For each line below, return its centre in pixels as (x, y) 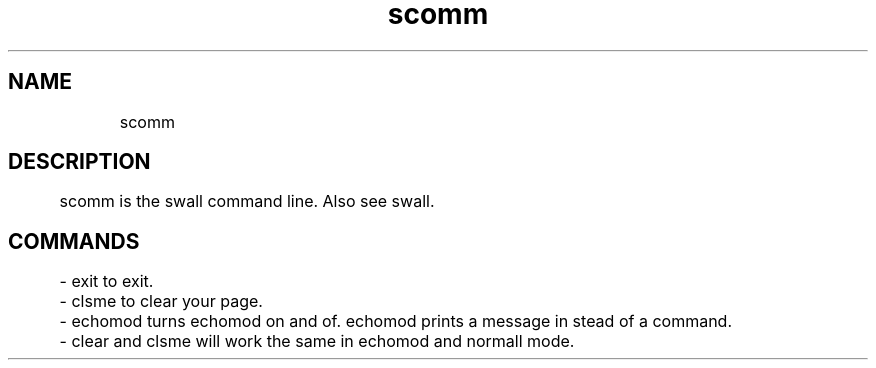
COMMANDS (74, 241)
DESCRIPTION (79, 162)
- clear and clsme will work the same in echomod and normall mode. (317, 341)
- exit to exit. (106, 281)
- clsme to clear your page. (161, 301)
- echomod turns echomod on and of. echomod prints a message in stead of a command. (396, 321)
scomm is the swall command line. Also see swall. (247, 201)
